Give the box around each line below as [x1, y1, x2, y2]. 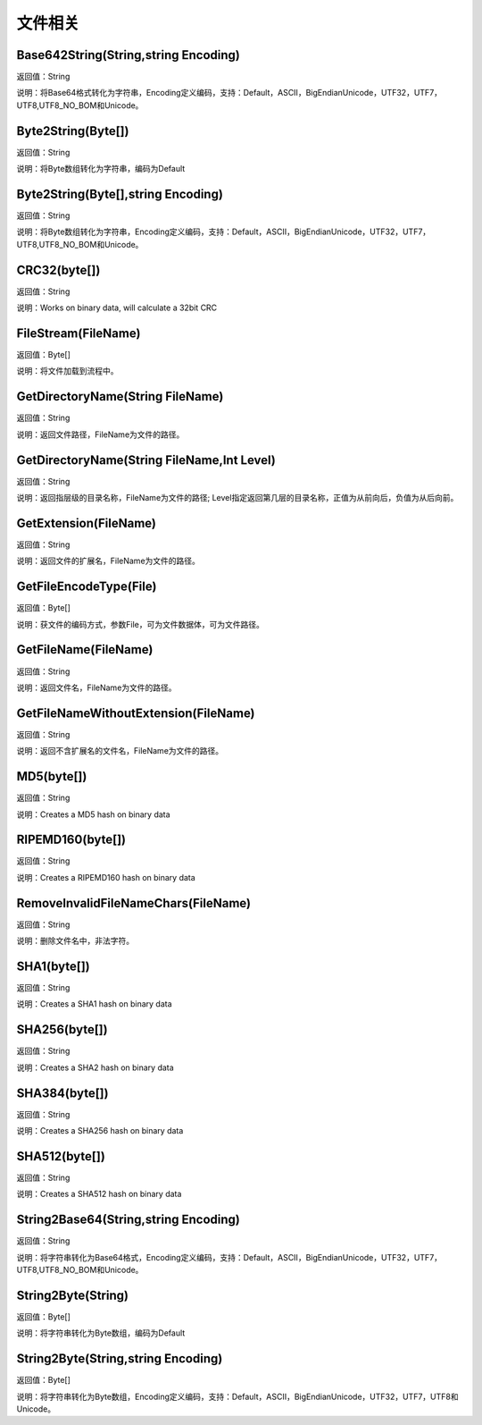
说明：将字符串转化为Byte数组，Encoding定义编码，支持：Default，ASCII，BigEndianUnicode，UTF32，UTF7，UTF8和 [16, 1391, 459, 1402]
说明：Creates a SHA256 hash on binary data [16, 1125, 184, 1135]
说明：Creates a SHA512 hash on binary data [16, 1189, 182, 1200]
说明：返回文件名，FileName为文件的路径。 [16, 682, 178, 693]
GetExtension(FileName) [16, 515, 156, 531]
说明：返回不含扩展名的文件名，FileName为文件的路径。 [16, 746, 224, 756]
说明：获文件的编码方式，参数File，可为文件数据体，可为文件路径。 [16, 619, 265, 629]
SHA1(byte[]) [16, 958, 91, 974]
